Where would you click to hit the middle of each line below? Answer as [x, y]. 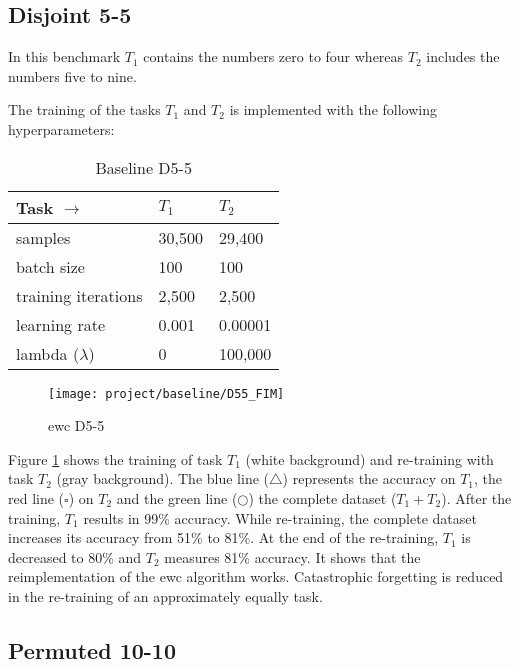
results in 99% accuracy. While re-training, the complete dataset [280, 517]
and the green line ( [177, 498]
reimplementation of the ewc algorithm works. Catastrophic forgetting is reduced [256, 576]
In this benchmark [64, 56]
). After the [476, 498]
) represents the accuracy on [369, 478]
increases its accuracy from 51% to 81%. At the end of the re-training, [223, 537]
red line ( [36, 498]
